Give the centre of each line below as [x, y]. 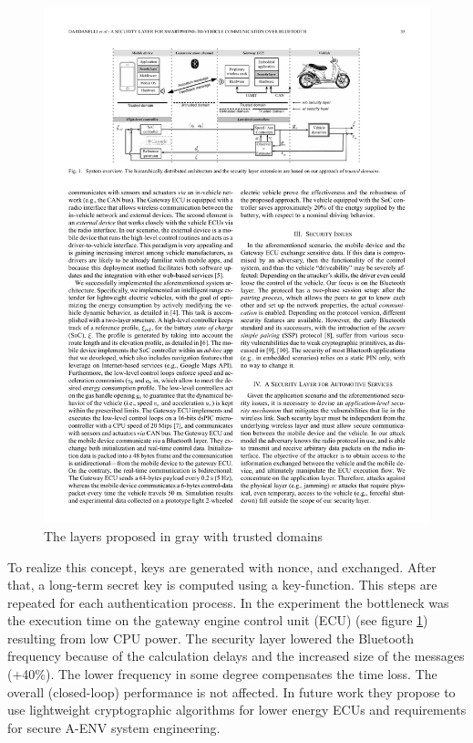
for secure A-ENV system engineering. [114, 727]
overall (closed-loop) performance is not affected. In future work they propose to [231, 691]
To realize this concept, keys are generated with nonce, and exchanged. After [222, 566]
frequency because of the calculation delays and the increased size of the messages [236, 656]
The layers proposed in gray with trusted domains [184, 535]
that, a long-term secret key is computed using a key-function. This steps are [222, 585]
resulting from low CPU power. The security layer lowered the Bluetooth [211, 638]
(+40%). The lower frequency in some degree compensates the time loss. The [222, 674]
